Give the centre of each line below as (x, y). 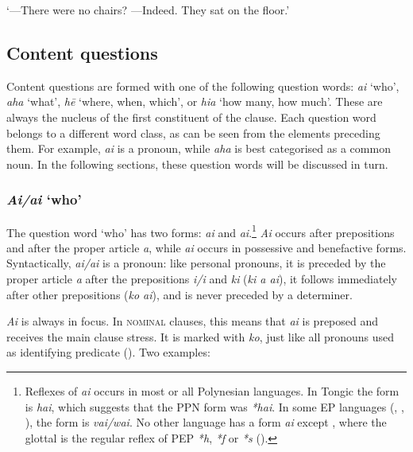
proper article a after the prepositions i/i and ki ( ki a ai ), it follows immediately (202, 279)
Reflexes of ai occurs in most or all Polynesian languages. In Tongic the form (212, 390)
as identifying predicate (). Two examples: (108, 352)
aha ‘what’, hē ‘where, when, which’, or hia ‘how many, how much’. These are (195, 101)
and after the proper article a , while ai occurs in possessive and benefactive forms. (206, 247)
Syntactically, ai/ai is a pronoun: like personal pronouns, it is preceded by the (196, 263)
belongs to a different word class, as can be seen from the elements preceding (193, 132)
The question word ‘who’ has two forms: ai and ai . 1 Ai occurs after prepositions (201, 231)
